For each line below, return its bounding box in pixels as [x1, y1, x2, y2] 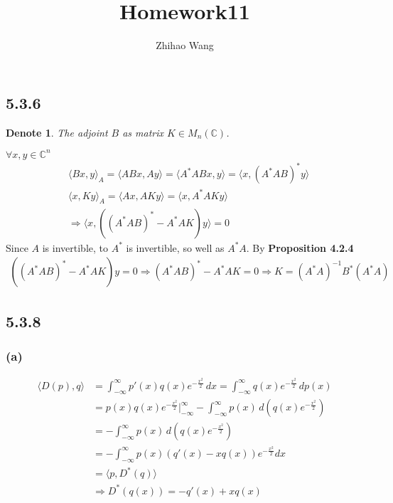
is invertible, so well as [126, 240, 225, 255]
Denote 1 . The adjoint [6, 125, 108, 139]
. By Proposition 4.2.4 [246, 240, 354, 255]
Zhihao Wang [156, 38, 214, 53]
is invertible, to [42, 240, 109, 255]
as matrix [122, 125, 164, 139]
